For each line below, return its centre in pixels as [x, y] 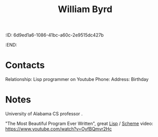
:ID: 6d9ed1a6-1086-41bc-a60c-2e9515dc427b [54, 35]
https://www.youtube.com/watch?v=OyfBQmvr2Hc [59, 129]
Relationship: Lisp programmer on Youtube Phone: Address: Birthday [77, 79]
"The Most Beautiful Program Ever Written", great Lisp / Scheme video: [79, 124]
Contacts [25, 65]
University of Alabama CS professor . [44, 114]
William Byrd [85, 9]
